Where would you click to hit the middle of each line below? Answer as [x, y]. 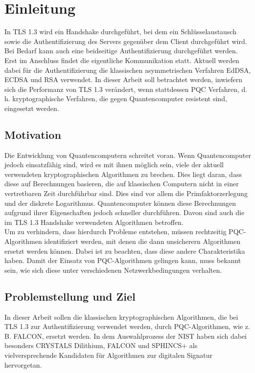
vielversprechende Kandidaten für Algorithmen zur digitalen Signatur [109, 355]
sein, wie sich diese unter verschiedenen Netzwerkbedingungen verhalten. [113, 270]
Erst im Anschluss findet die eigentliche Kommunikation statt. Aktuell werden [122, 60]
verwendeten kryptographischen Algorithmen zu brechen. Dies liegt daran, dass [123, 174]
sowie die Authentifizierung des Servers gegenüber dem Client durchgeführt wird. [126, 41]
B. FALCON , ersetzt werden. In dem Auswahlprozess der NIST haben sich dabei [126, 336]
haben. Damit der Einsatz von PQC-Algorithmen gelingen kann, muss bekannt [123, 260]
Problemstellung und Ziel [70, 296]
